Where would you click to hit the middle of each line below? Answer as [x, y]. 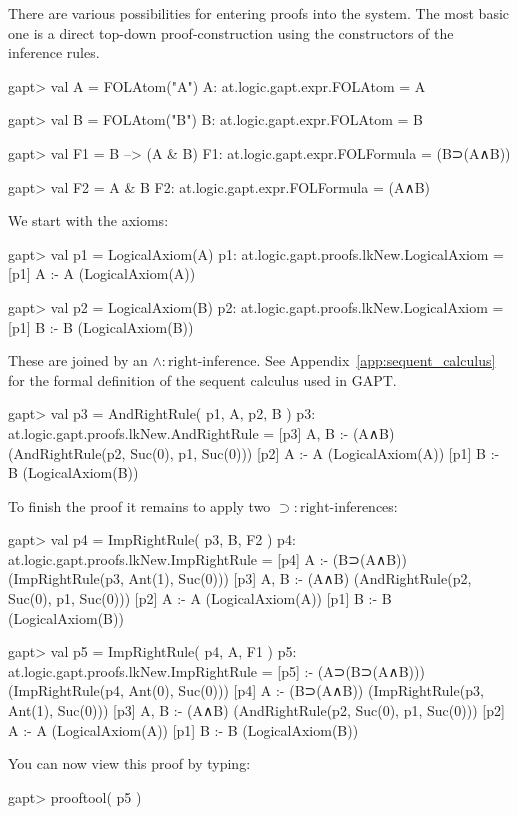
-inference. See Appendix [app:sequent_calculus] [346, 360]
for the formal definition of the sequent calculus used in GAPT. [202, 379]
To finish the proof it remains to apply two [139, 505]
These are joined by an [78, 360]
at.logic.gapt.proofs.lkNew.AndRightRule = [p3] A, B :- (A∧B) [201, 432]
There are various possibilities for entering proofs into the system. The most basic [259, 13]
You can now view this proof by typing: [129, 763]
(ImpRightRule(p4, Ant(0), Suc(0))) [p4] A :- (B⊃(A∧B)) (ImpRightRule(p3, [246, 690]
